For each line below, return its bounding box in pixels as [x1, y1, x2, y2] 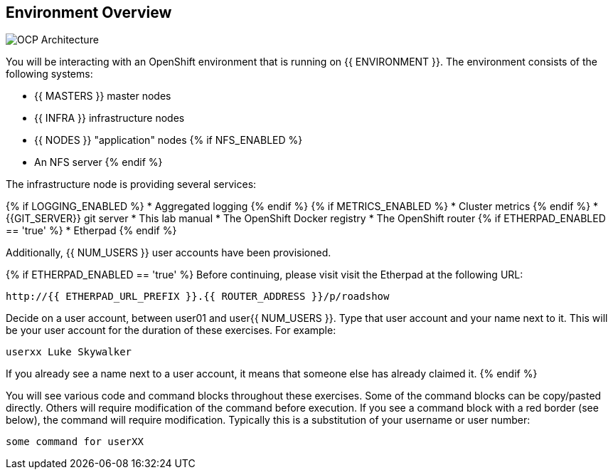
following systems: [6, 68, 93, 80]
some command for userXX [6, 436, 144, 448]
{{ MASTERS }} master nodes [34, 90, 171, 103]
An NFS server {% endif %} [34, 156, 163, 169]
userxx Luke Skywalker [6, 346, 132, 358]
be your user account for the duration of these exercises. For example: [6, 324, 336, 337]
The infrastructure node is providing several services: [6, 178, 257, 191]
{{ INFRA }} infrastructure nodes [34, 112, 185, 125]
